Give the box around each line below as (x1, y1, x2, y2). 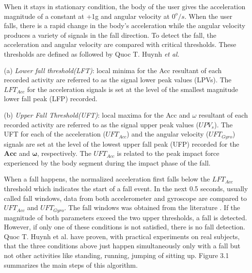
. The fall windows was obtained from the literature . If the (64, 202, 240, 212)
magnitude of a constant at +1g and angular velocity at (4, 11, 170, 21)
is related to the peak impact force (117, 148, 220, 158)
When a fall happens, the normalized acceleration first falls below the (4, 174, 210, 184)
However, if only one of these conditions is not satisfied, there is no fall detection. (4, 222, 245, 232)
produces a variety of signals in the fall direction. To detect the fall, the (4, 30, 217, 40)
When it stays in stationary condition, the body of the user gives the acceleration (4, 1, 246, 11)
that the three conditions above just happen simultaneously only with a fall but (4, 241, 241, 251)
